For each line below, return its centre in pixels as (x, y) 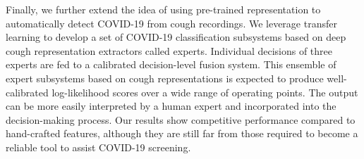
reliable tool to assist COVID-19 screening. (98, 147)
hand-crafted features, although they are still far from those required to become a (182, 133)
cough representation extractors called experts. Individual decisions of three (169, 50)
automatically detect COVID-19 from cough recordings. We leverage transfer (171, 23)
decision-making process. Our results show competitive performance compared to (181, 119)
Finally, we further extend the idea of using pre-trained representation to (163, 9)
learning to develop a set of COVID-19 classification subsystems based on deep (176, 37)
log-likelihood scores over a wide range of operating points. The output (205, 92)
